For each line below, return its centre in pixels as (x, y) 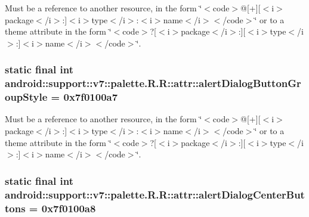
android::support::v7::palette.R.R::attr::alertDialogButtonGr (153, 83)
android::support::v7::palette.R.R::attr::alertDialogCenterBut (155, 194)
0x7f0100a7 (91, 97)
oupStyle (26, 97)
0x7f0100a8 (69, 208)
